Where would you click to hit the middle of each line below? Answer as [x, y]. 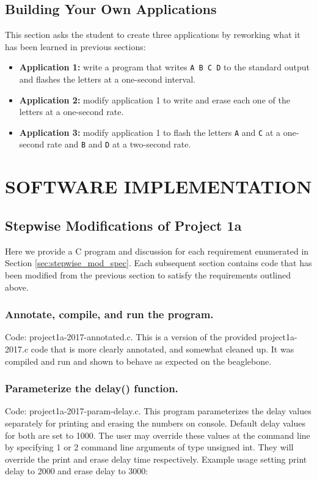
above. [17, 287]
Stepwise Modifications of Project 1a [123, 225]
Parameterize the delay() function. [92, 388]
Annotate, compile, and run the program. [109, 314]
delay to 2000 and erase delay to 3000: [77, 471]
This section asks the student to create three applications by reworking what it [153, 35]
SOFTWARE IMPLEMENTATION [158, 186]
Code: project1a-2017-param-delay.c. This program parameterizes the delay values [158, 411]
